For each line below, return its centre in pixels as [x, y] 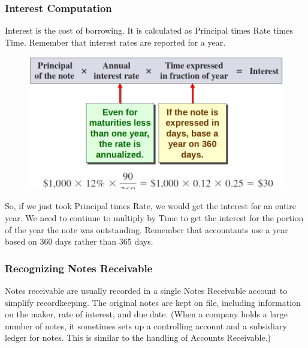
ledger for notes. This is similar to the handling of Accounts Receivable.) [138, 337]
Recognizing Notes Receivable [79, 268]
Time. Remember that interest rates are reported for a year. [115, 42]
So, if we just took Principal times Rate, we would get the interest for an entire [151, 206]
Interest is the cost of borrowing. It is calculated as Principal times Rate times [149, 30]
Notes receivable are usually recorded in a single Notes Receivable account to [146, 291]
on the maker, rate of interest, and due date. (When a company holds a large [147, 314]
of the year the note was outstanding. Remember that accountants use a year [147, 229]
